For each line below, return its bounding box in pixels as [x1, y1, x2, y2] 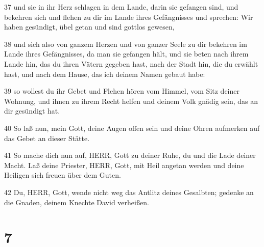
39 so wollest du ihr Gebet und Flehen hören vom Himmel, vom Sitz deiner [4, 86, 239, 96]
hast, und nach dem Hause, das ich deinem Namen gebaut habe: [4, 68, 205, 79]
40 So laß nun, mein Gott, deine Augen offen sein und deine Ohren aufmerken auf [4, 122, 260, 133]
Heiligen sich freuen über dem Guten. [4, 170, 121, 180]
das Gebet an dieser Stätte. [4, 132, 90, 143]
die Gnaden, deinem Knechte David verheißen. [4, 197, 149, 207]
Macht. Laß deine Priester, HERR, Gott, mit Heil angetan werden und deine [4, 159, 244, 170]
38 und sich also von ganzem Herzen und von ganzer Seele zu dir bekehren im [4, 38, 247, 49]
